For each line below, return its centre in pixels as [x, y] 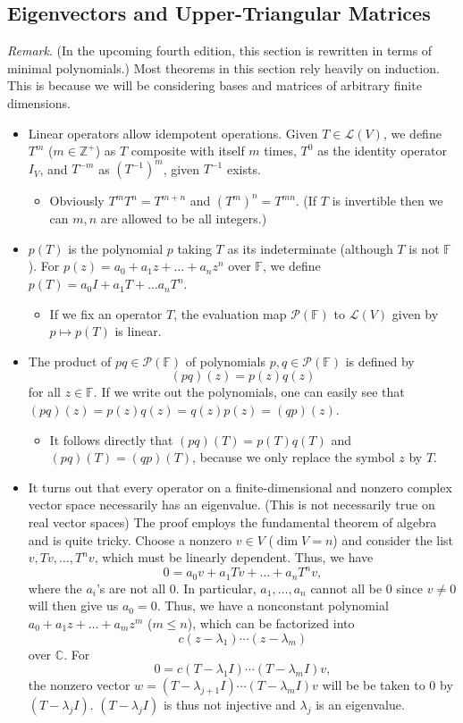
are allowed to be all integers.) [184, 219]
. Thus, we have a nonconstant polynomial [273, 605]
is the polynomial [116, 248]
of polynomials [226, 361]
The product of [70, 361]
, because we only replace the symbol [294, 457]
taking [194, 248]
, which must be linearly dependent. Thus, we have [234, 557]
